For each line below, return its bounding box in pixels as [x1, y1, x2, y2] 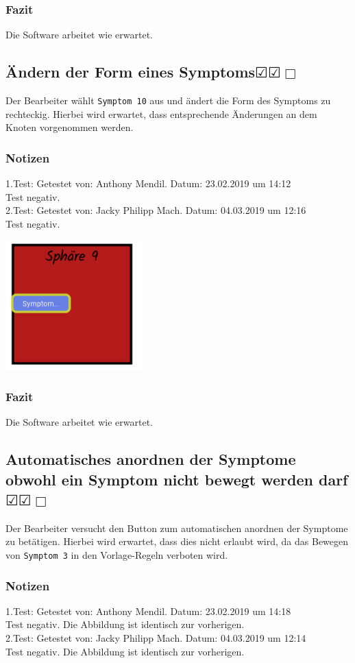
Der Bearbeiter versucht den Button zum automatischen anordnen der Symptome [5, 520, 348, 535]
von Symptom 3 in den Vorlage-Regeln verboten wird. [5, 548, 228, 562]
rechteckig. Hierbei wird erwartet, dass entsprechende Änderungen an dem [5, 106, 317, 121]
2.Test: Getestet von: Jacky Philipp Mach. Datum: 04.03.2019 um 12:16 [5, 203, 306, 217]
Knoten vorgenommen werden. [5, 120, 134, 134]
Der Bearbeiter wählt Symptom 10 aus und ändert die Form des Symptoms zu [5, 93, 331, 108]
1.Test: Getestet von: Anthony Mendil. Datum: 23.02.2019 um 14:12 [5, 176, 291, 191]
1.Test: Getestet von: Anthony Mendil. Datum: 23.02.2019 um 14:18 [5, 603, 291, 618]
